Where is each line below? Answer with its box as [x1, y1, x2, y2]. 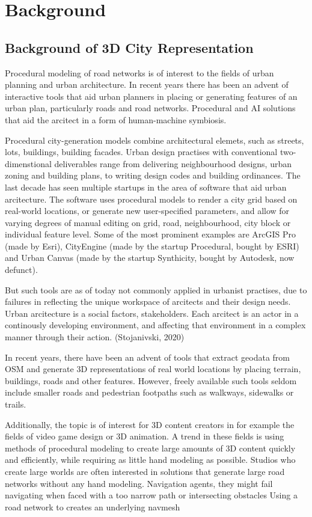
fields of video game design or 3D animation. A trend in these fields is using [5, 430, 284, 442]
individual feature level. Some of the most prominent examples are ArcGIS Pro [5, 228, 296, 240]
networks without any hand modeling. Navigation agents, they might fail [5, 477, 273, 489]
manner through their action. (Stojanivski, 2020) [5, 331, 185, 343]
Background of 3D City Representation [5, 38, 254, 57]
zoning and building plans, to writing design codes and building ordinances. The [5, 169, 301, 182]
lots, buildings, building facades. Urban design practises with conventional [5, 145, 278, 158]
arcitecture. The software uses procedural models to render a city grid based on [5, 192, 298, 205]
